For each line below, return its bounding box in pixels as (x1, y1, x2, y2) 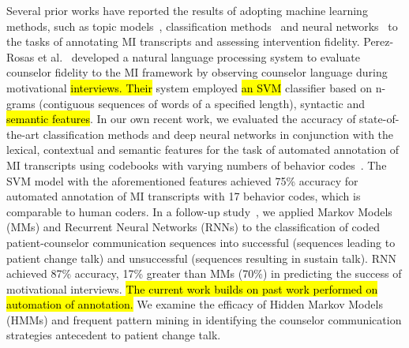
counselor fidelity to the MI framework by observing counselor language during (6, 64, 388, 80)
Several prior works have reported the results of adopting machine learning (6, 2, 368, 18)
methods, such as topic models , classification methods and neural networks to (6, 17, 398, 34)
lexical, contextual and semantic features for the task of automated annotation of (6, 141, 399, 158)
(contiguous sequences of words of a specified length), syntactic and (39, 95, 366, 111)
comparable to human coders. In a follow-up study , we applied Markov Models (6, 203, 392, 219)
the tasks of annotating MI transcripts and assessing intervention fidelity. (6, 33, 360, 50)
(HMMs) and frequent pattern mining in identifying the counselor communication (6, 311, 402, 327)
